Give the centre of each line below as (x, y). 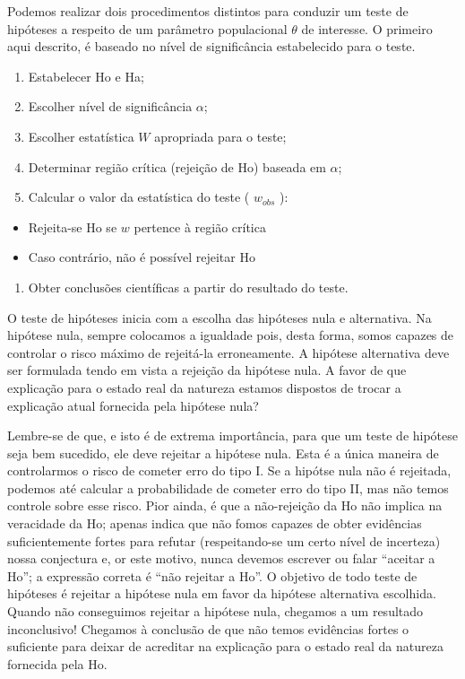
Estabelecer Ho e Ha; (86, 76)
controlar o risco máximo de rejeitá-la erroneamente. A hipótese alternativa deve (228, 352)
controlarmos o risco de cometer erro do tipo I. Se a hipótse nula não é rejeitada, (229, 470)
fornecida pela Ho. (57, 663)
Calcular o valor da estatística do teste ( (139, 197)
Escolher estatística (81, 136)
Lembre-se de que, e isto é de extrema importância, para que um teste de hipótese (233, 435)
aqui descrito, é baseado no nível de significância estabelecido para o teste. (211, 46)
